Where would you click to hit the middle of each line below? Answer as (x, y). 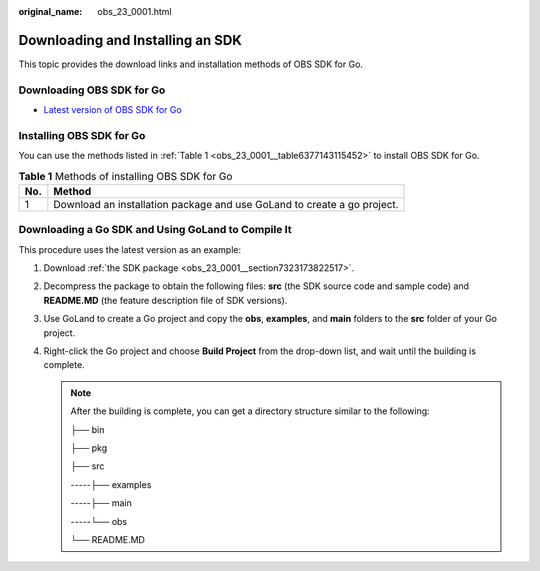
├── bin (87, 429)
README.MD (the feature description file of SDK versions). (165, 300)
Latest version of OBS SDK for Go (112, 110)
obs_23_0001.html (134, 11)
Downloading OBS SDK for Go (92, 90)
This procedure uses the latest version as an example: (130, 249)
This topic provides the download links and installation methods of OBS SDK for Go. (191, 64)
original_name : (50, 11)
